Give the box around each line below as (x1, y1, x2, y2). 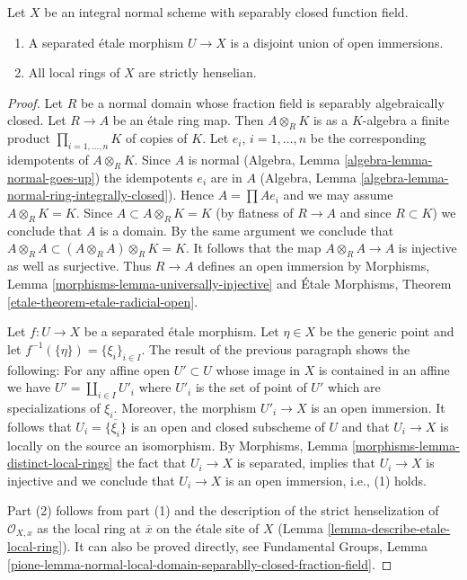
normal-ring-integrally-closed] (7, 185, 169, 204)
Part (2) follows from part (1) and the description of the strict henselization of (7, 501, 439, 520)
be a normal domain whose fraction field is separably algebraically (80, 93, 445, 112)
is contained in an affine (318, 360, 450, 379)
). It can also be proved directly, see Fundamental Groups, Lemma (62, 537, 427, 556)
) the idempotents (94, 167, 193, 186)
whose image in (216, 360, 300, 379)
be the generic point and (319, 322, 454, 341)
